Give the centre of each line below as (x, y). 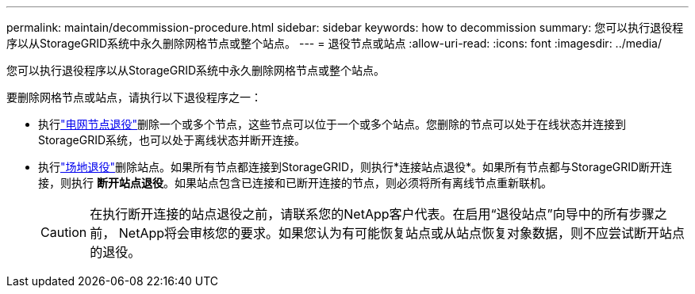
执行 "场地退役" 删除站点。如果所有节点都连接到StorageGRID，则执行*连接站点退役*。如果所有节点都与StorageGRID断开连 (355, 167)
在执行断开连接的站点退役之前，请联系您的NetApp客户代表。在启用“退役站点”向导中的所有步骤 (372, 214)
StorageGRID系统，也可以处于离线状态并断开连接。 (172, 140)
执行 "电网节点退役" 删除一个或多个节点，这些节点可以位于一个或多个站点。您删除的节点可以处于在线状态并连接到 (332, 124)
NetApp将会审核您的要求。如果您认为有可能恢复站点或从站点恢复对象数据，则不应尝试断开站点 (402, 233)
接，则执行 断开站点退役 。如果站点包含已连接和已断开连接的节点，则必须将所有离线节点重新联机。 (295, 183)
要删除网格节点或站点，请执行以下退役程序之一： (134, 97)
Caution (64, 232)
